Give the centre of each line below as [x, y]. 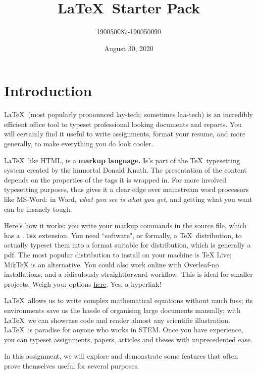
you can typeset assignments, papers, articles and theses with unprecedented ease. [128, 339]
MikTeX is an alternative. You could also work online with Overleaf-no [111, 264]
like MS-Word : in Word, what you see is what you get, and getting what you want [128, 199]
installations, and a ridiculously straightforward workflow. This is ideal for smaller [128, 274]
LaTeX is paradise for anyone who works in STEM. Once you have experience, [124, 330]
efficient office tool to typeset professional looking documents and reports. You [123, 124]
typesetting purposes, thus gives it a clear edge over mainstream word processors [127, 189]
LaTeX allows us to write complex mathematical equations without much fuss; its [128, 300]
